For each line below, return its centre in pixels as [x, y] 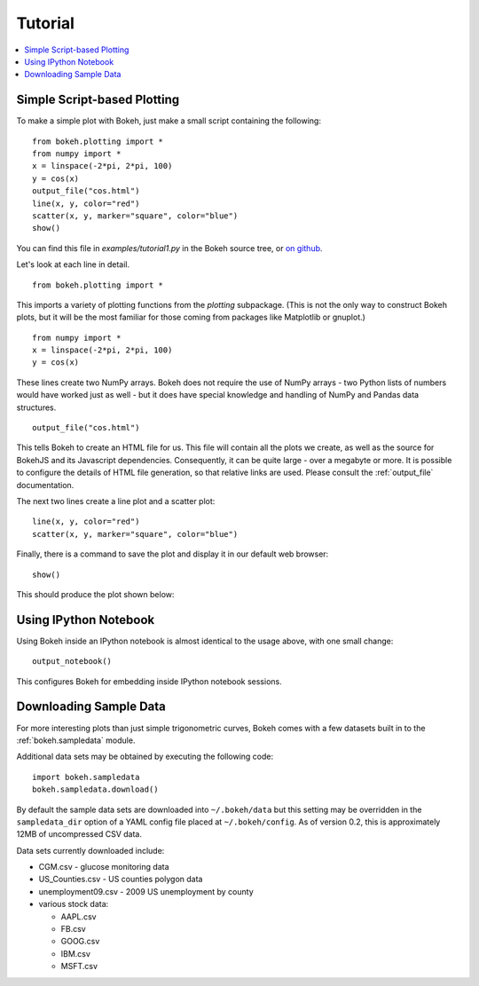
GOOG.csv [80, 942]
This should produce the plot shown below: [95, 594]
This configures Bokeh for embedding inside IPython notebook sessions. [149, 681]
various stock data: [74, 904]
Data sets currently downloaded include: [90, 850]
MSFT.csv [79, 966]
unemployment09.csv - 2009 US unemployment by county [146, 891]
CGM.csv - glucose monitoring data [104, 867]
